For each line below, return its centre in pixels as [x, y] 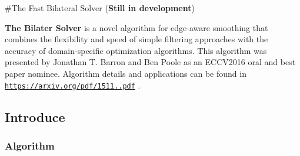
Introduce [35, 116]
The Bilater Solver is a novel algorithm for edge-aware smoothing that [136, 27]
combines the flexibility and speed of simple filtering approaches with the [136, 39]
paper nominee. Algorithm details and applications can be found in [126, 73]
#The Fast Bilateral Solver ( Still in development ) [100, 8]
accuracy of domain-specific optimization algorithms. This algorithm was [136, 50]
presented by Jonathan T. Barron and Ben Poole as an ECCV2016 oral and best [150, 62]
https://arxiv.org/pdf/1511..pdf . [73, 85]
